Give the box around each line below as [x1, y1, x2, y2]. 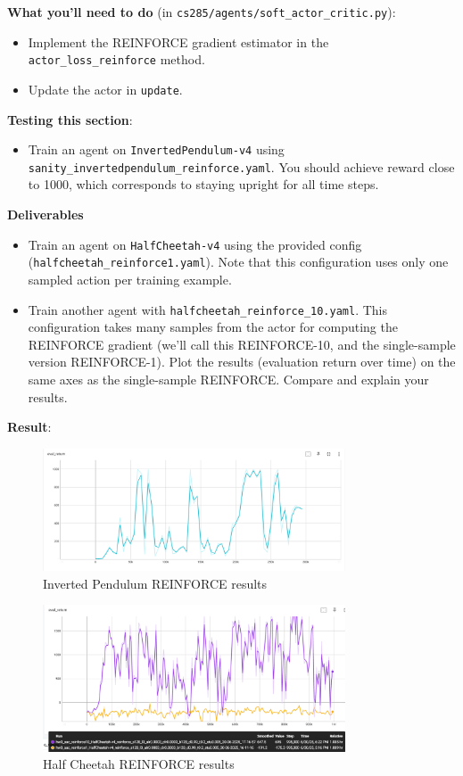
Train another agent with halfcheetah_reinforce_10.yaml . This [28, 300, 388, 318]
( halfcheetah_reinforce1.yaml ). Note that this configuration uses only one [28, 252, 449, 271]
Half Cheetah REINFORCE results [43, 755, 235, 773]
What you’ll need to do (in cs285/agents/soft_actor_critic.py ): [7, 3, 396, 21]
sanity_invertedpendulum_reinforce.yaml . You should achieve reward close [28, 157, 455, 176]
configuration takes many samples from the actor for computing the [28, 318, 398, 336]
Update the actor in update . [28, 79, 183, 98]
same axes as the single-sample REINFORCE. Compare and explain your [28, 370, 429, 388]
